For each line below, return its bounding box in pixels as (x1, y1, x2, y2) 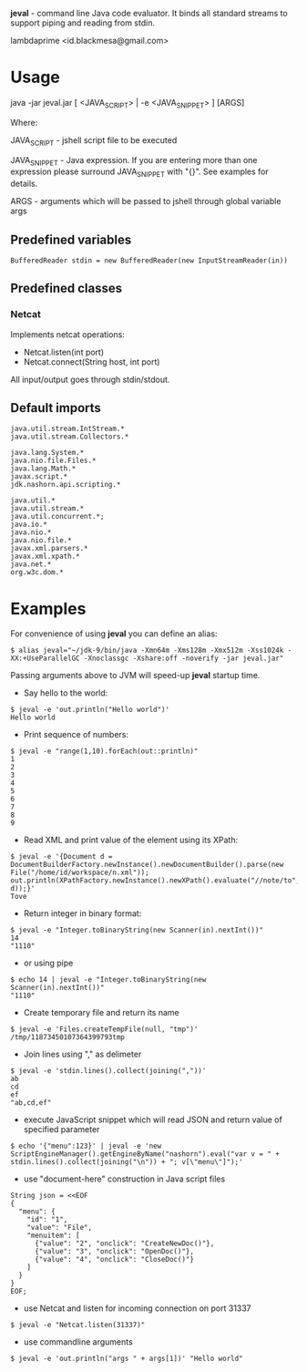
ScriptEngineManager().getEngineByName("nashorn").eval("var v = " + (10, 1150, 281, 1159)
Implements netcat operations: (10, 328, 126, 340)
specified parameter (23, 1124, 100, 1135)
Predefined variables (10, 232, 132, 247)
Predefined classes (10, 281, 122, 296)
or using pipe (23, 957, 74, 969)
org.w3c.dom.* (10, 568, 65, 577)
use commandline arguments (23, 1336, 133, 1347)
